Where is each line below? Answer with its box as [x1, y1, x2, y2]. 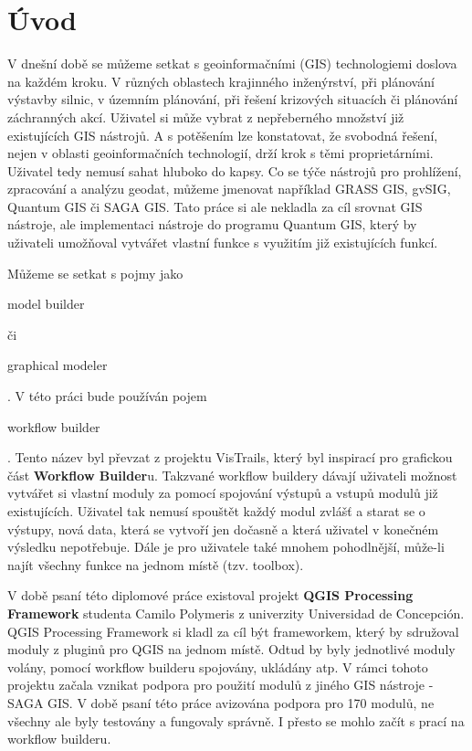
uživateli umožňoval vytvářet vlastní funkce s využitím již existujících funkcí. [7, 233, 438, 252]
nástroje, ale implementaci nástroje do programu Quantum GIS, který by [7, 215, 417, 234]
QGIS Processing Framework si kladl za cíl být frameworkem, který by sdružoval [7, 621, 459, 640]
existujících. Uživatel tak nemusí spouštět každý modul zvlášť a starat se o [7, 502, 425, 520]
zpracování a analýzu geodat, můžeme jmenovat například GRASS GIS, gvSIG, [7, 179, 451, 198]
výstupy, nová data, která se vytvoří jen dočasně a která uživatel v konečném [7, 519, 439, 538]
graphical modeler [7, 355, 108, 375]
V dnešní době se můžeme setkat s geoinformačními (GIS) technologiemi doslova [7, 54, 457, 73]
